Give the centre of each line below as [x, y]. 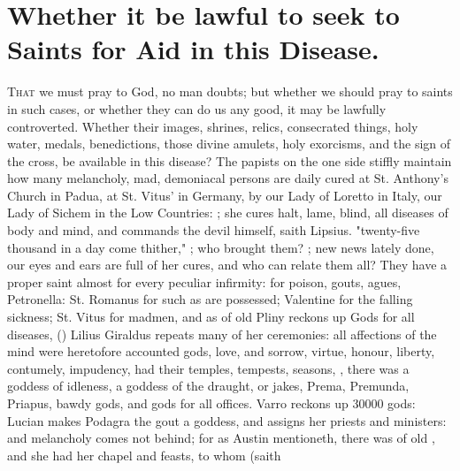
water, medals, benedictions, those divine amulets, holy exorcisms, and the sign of [229, 144]
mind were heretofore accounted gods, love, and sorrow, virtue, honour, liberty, [221, 351]
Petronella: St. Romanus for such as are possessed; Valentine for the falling [210, 299]
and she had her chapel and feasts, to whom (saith [144, 455]
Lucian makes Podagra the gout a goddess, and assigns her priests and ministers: [227, 420]
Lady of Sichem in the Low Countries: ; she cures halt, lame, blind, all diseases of [228, 213]
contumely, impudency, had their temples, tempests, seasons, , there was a [208, 368]
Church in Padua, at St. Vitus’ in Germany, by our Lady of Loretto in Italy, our [225, 195]
